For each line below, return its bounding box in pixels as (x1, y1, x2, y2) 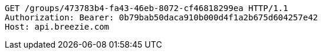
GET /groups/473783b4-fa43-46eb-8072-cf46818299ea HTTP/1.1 (5, 3, 288, 13)
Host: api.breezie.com (5, 22, 110, 31)
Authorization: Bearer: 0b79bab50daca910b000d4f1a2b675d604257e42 (5, 13, 318, 22)
